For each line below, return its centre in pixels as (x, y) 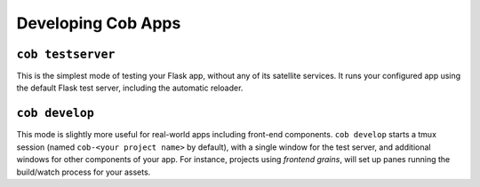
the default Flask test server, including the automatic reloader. (130, 88)
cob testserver (66, 54)
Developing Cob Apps (99, 23)
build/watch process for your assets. (84, 172)
